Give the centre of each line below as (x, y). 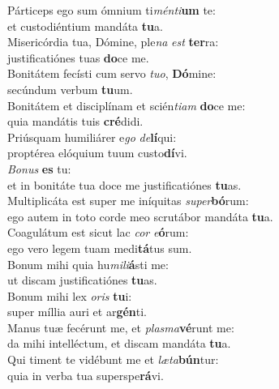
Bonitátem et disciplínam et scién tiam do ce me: (127, 105)
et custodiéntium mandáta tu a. (85, 26)
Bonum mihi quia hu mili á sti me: (88, 264)
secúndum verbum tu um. (70, 89)
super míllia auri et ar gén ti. (77, 312)
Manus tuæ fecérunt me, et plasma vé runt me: (121, 327)
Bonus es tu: (39, 168)
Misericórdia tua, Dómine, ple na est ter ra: (113, 42)
